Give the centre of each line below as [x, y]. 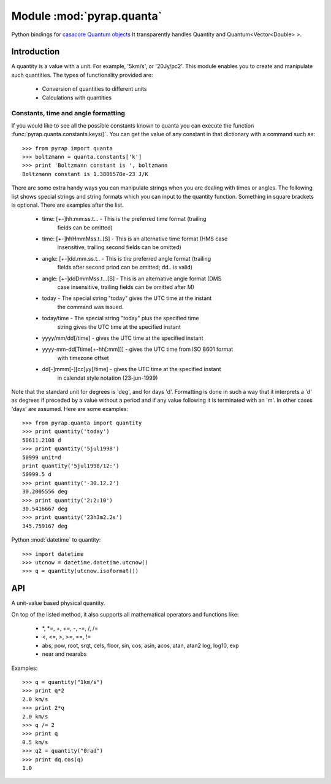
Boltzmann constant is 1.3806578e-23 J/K [85, 174]
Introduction [36, 52]
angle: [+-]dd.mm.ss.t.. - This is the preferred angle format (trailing [127, 258]
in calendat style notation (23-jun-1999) [108, 378]
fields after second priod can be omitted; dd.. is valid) [125, 267]
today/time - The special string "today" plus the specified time [120, 318]
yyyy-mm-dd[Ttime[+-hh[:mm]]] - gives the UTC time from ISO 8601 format [138, 349]
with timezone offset [83, 358]
